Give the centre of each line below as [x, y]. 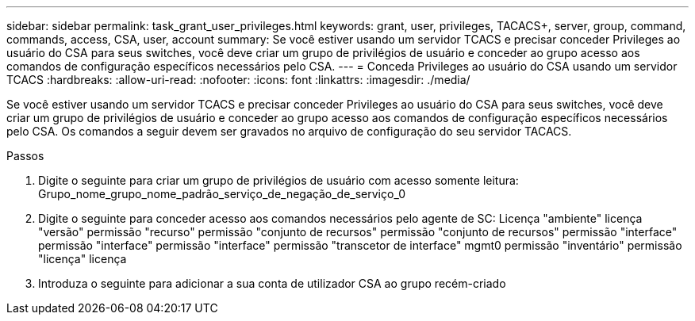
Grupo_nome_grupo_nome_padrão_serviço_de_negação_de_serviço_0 [222, 194]
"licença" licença [83, 259]
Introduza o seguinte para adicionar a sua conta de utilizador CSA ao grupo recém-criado [272, 283]
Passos [25, 156]
